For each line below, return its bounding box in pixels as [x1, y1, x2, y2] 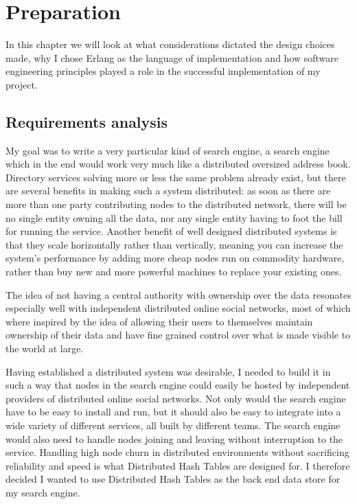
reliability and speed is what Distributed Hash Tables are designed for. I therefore [5, 458, 350, 472]
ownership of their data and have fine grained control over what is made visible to [5, 328, 351, 342]
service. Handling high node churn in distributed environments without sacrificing [5, 445, 349, 459]
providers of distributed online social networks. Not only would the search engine [5, 391, 346, 405]
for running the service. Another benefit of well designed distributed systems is [5, 224, 337, 238]
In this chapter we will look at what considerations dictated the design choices [5, 37, 335, 51]
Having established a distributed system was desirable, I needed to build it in [5, 364, 331, 378]
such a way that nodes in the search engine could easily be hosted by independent [5, 378, 350, 392]
